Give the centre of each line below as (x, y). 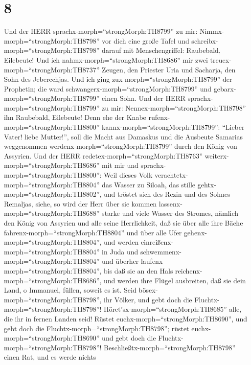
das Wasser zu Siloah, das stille (149, 184)
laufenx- (153, 261)
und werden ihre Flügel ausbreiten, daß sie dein (175, 280)
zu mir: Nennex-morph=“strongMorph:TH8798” (174, 107)
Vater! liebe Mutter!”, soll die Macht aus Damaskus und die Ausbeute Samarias (124, 136)
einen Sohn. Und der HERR (144, 98)
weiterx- (217, 155)
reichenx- (189, 270)
